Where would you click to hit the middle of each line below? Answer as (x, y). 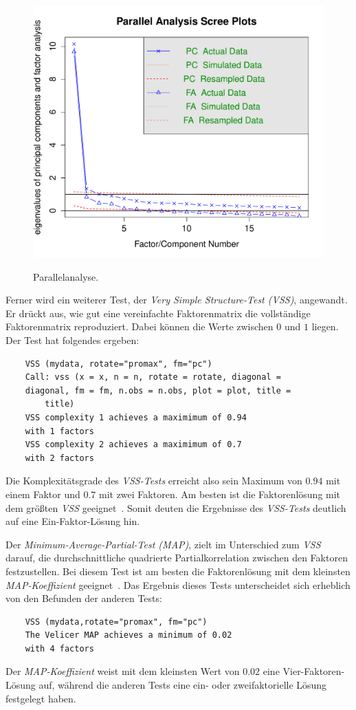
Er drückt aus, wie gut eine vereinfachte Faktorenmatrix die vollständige (158, 313)
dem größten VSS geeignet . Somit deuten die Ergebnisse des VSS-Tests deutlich (176, 507)
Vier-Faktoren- (314, 671)
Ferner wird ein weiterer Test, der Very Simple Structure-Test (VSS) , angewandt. (177, 300)
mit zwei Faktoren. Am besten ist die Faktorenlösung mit (220, 494)
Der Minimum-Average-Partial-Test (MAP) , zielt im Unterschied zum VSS (163, 544)
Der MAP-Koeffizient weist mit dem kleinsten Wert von (123, 671)
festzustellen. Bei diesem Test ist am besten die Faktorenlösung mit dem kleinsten (178, 571)
